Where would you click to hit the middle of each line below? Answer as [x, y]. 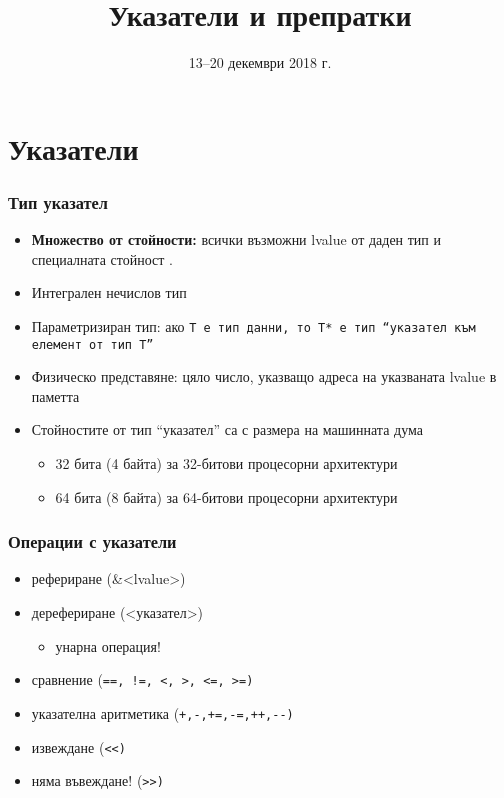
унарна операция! [108, 645]
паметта [55, 395]
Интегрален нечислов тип [109, 292]
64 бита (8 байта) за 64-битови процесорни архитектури [226, 496]
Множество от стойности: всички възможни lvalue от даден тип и [236, 239]
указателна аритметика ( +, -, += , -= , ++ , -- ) [162, 712]
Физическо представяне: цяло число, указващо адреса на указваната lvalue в [264, 376]
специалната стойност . [102, 258]
